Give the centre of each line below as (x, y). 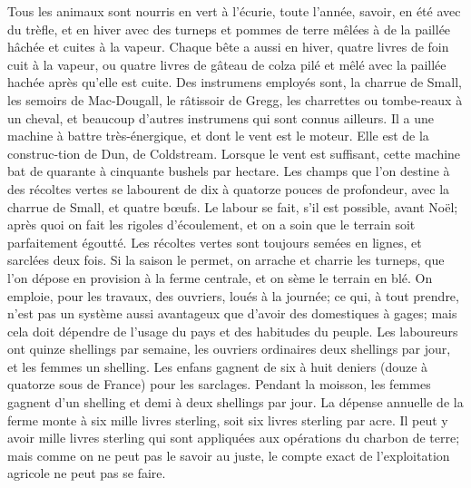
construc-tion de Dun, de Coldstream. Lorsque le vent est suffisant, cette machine (234, 153)
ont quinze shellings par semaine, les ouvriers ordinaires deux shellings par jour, (229, 349)
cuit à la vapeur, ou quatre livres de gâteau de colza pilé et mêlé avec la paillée (227, 64)
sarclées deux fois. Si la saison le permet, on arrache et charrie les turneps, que (226, 260)
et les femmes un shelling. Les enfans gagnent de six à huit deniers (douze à (218, 366)
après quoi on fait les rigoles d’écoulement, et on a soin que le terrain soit (211, 224)
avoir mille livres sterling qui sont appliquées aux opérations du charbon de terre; (234, 438)
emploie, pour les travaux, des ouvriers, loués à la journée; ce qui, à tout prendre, (233, 295)
